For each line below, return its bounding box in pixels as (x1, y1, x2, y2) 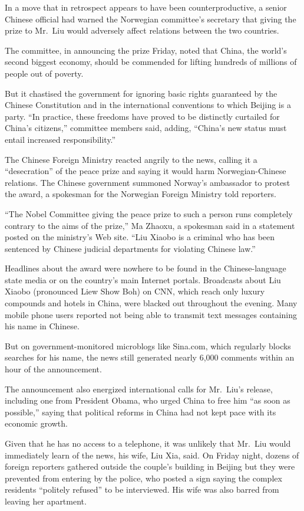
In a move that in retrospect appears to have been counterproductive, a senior (5, 1, 287, 13)
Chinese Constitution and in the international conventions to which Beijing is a (5, 99, 291, 111)
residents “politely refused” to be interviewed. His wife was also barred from (5, 483, 279, 496)
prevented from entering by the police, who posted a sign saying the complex (5, 471, 282, 484)
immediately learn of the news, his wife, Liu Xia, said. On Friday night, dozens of (5, 448, 299, 461)
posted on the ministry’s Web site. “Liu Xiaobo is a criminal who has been (5, 231, 275, 243)
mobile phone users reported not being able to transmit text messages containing (5, 308, 298, 320)
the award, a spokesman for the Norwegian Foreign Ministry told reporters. (5, 188, 276, 200)
